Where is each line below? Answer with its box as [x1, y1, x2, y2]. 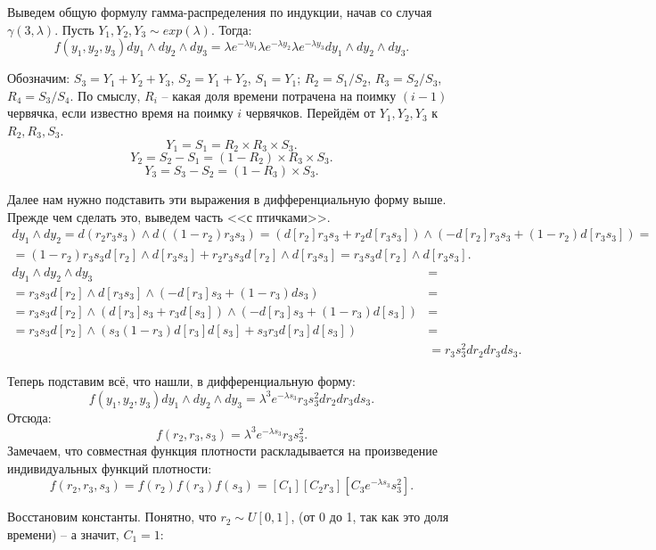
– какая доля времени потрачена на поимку [161, 86, 397, 104]
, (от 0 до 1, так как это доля [291, 507, 449, 526]
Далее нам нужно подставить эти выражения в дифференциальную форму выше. [7, 190, 447, 209]
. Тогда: [210, 20, 252, 38]
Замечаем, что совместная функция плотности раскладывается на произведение [7, 441, 438, 460]
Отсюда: [7, 407, 52, 426]
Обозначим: [7, 69, 70, 87]
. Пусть [54, 20, 94, 38]
